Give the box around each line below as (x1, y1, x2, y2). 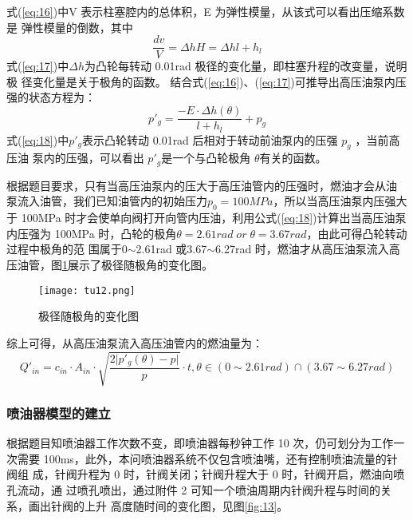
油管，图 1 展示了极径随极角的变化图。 (17, 256, 213, 272)
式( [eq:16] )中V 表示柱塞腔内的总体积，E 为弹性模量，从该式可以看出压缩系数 (6, 3, 405, 19)
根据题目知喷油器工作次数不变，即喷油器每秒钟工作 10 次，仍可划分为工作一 (6, 435, 405, 451)
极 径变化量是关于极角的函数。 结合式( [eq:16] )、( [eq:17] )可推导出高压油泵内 (6, 73, 395, 89)
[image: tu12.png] (38, 284, 136, 296)
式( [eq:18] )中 (6, 131, 69, 148)
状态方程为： (28, 89, 96, 105)
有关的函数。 (259, 149, 327, 166)
